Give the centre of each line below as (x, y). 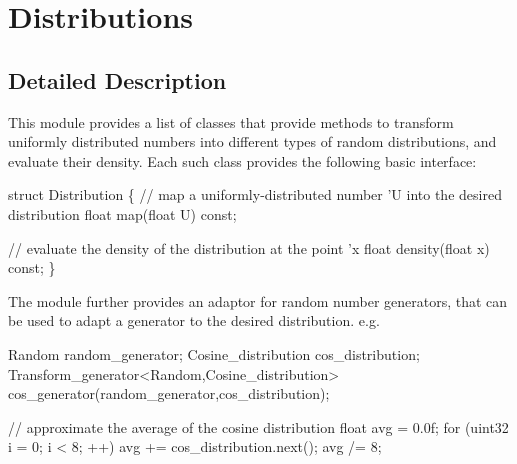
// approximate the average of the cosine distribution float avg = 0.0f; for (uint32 (258, 426)
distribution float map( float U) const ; (122, 213)
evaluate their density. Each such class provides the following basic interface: (242, 160)
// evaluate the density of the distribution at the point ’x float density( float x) (249, 247)
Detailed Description (117, 79)
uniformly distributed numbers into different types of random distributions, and (252, 141)
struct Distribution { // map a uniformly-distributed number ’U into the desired (255, 194)
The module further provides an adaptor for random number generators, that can (258, 300)
